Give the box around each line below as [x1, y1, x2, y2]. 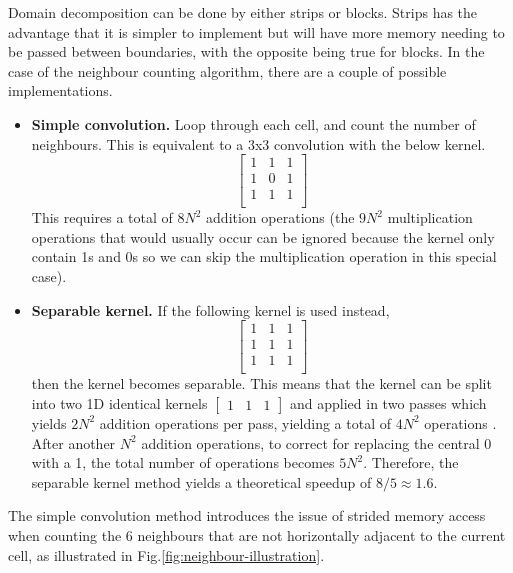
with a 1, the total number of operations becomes [31, 452, 335, 473]
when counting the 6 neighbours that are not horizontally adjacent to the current [8, 524, 506, 545]
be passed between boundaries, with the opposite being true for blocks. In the [8, 41, 485, 62]
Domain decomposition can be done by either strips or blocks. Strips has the [8, 2, 478, 22]
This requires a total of [31, 207, 173, 228]
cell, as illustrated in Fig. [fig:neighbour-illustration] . [8, 544, 325, 565]
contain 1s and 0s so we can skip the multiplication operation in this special [31, 246, 497, 267]
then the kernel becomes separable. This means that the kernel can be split [31, 373, 492, 394]
